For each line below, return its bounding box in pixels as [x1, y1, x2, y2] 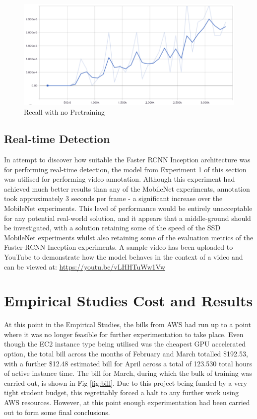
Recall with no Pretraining [24, 107, 105, 117]
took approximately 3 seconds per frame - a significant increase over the [4, 193, 223, 204]
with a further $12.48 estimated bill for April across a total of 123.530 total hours [4, 358, 252, 368]
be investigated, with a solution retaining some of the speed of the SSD [4, 222, 221, 233]
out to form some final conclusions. [4, 407, 110, 417]
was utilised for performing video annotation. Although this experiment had [4, 174, 235, 184]
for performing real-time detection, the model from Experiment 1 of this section [4, 164, 247, 174]
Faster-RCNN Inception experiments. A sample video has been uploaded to [4, 242, 233, 252]
